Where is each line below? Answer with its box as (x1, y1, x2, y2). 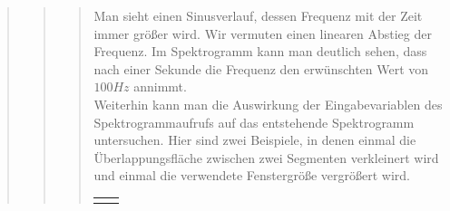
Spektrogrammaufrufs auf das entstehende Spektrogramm (93, 112, 415, 131)
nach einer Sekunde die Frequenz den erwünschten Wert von (93, 59, 429, 78)
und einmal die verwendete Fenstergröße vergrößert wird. (93, 166, 410, 185)
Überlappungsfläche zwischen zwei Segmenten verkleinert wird (93, 148, 439, 167)
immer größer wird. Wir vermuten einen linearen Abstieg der (93, 24, 432, 43)
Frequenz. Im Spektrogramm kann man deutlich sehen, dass (93, 42, 427, 61)
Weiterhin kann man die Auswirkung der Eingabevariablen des (93, 94, 443, 113)
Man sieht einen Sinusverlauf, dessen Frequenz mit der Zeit (93, 6, 423, 24)
